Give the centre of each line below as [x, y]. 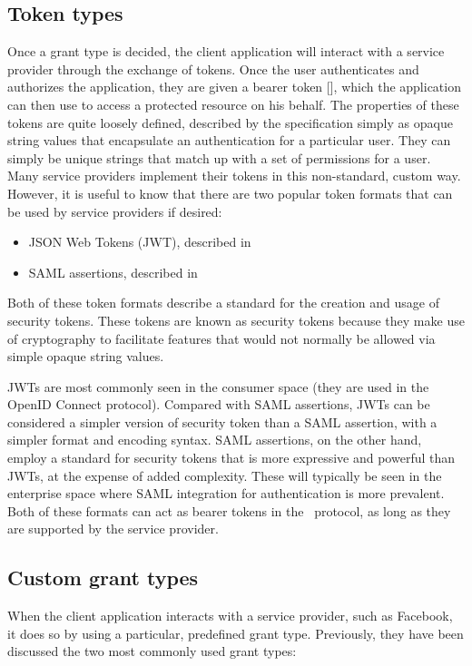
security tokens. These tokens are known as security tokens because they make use [236, 320]
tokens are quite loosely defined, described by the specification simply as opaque [230, 122]
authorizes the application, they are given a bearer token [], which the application [234, 87]
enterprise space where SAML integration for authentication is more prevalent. [226, 493]
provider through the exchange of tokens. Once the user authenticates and [213, 69]
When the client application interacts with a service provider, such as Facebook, [230, 616]
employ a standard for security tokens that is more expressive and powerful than [231, 458]
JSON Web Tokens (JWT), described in [140, 242]
